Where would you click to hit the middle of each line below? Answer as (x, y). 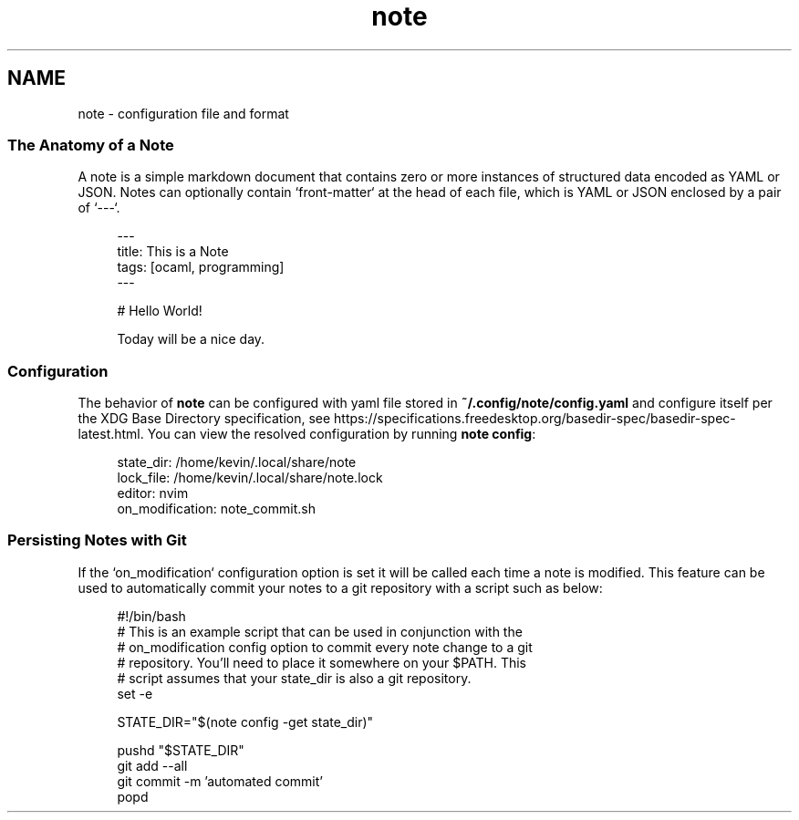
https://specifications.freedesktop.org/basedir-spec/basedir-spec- (535, 419)
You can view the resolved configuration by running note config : (342, 434)
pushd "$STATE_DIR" (181, 750)
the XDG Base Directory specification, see (204, 419)
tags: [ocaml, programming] (201, 267)
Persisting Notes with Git (97, 540)
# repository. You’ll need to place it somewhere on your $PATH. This (322, 662)
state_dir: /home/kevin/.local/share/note (237, 462)
